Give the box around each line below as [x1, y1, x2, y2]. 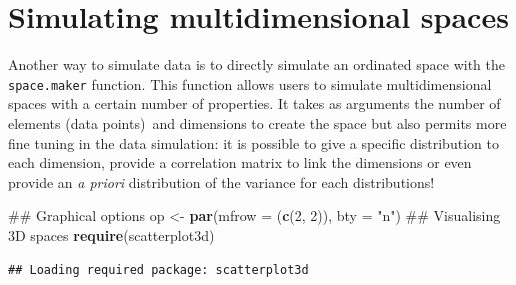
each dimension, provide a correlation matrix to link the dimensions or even [8, 152, 472, 173]
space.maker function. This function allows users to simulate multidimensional [8, 73, 492, 94]
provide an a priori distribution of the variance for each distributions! [8, 171, 435, 192]
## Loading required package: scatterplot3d [8, 262, 309, 277]
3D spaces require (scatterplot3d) [8, 224, 215, 245]
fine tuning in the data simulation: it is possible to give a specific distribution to [8, 132, 499, 153]
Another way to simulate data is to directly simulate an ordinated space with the [8, 54, 506, 75]
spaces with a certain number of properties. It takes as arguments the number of [8, 93, 501, 114]
